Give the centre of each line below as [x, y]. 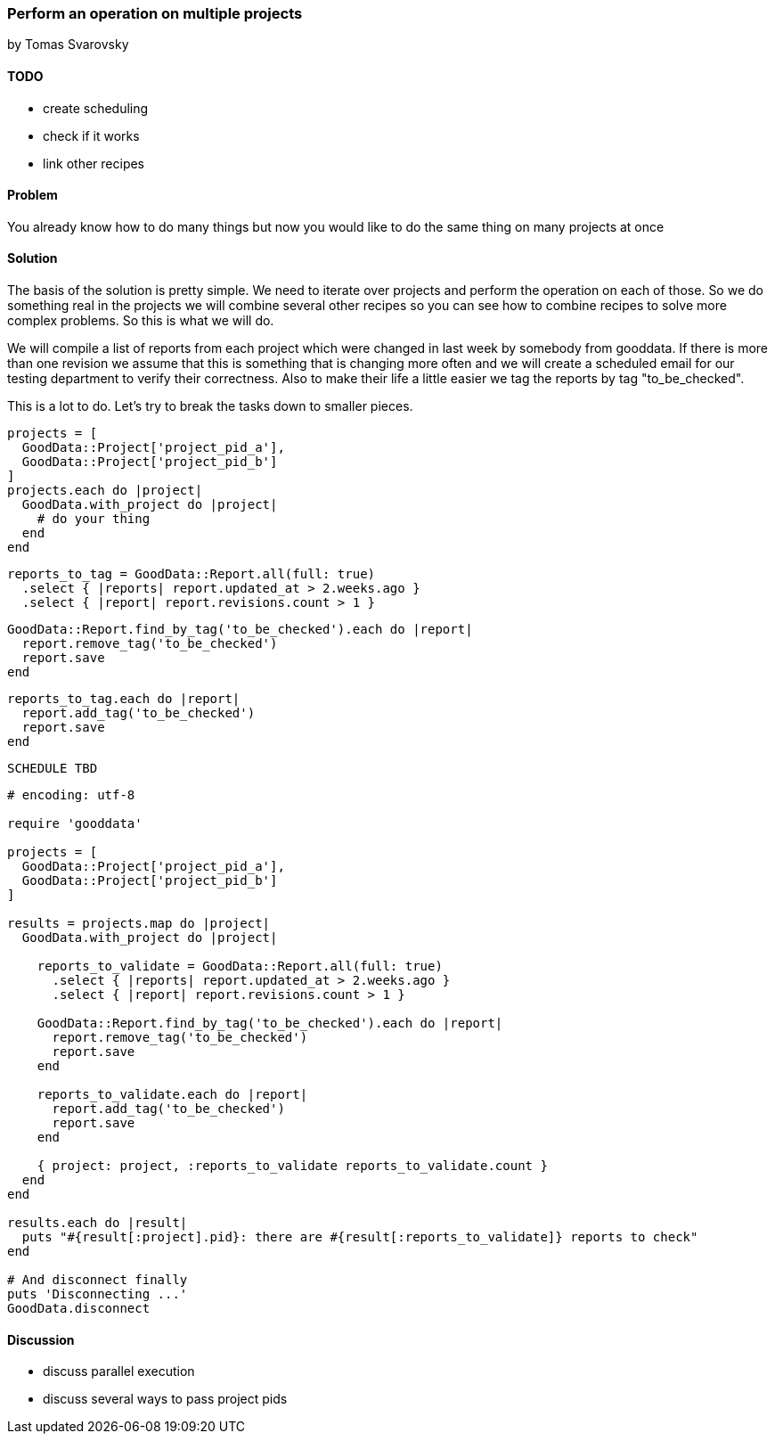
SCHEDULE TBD [53, 769]
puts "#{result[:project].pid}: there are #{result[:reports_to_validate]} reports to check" [360, 1237]
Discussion [41, 1339]
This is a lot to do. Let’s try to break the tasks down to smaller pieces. [210, 406]
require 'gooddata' [75, 824]
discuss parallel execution [119, 1371]
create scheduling [96, 108]
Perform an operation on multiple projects [155, 13]
